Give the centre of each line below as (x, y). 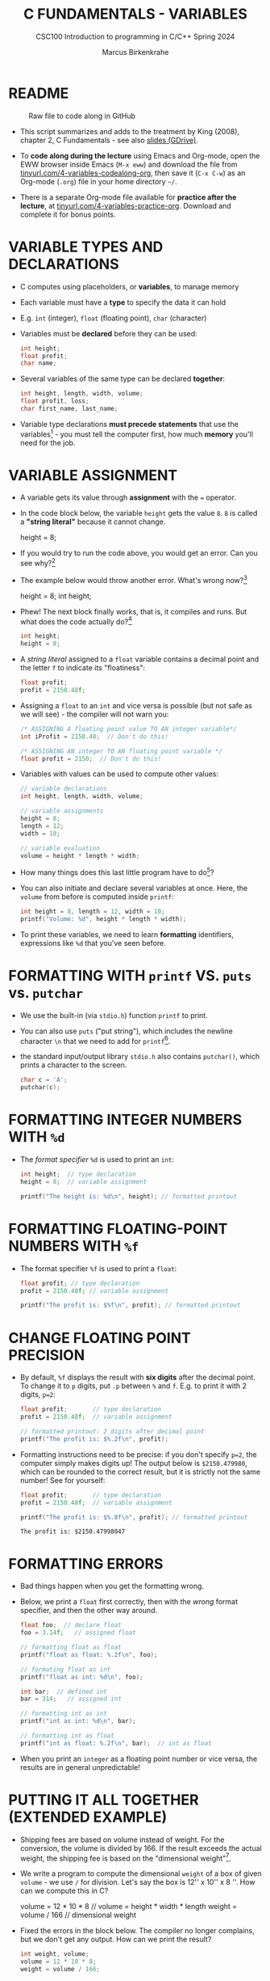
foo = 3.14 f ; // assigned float (78, 1633)
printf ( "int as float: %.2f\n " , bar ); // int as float (116, 1743)
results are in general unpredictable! (80, 1767)
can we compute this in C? (64, 1891)
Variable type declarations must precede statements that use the (129, 424)
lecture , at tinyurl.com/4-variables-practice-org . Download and (125, 205)
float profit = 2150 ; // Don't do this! (91, 758)
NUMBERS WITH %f (74, 1246)
